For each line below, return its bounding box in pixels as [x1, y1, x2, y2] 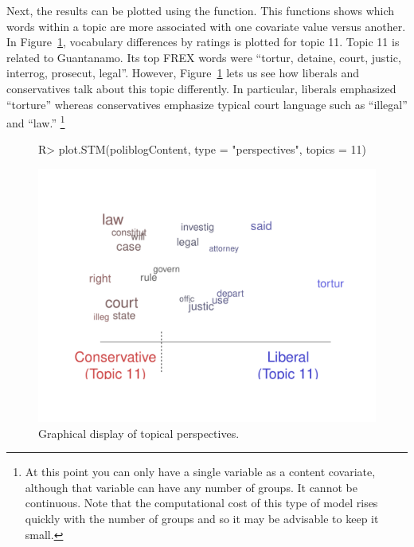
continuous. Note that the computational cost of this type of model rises [25, 494, 378, 511]
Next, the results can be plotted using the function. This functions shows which [6, 2, 395, 18]
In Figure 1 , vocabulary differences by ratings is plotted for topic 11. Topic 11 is [6, 33, 400, 50]
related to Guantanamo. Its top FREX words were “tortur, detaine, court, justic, [6, 49, 401, 65]
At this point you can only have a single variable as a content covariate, [25, 463, 376, 480]
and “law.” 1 [6, 112, 65, 131]
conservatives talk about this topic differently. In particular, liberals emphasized [6, 80, 396, 96]
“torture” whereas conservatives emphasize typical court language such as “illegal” [6, 96, 408, 112]
